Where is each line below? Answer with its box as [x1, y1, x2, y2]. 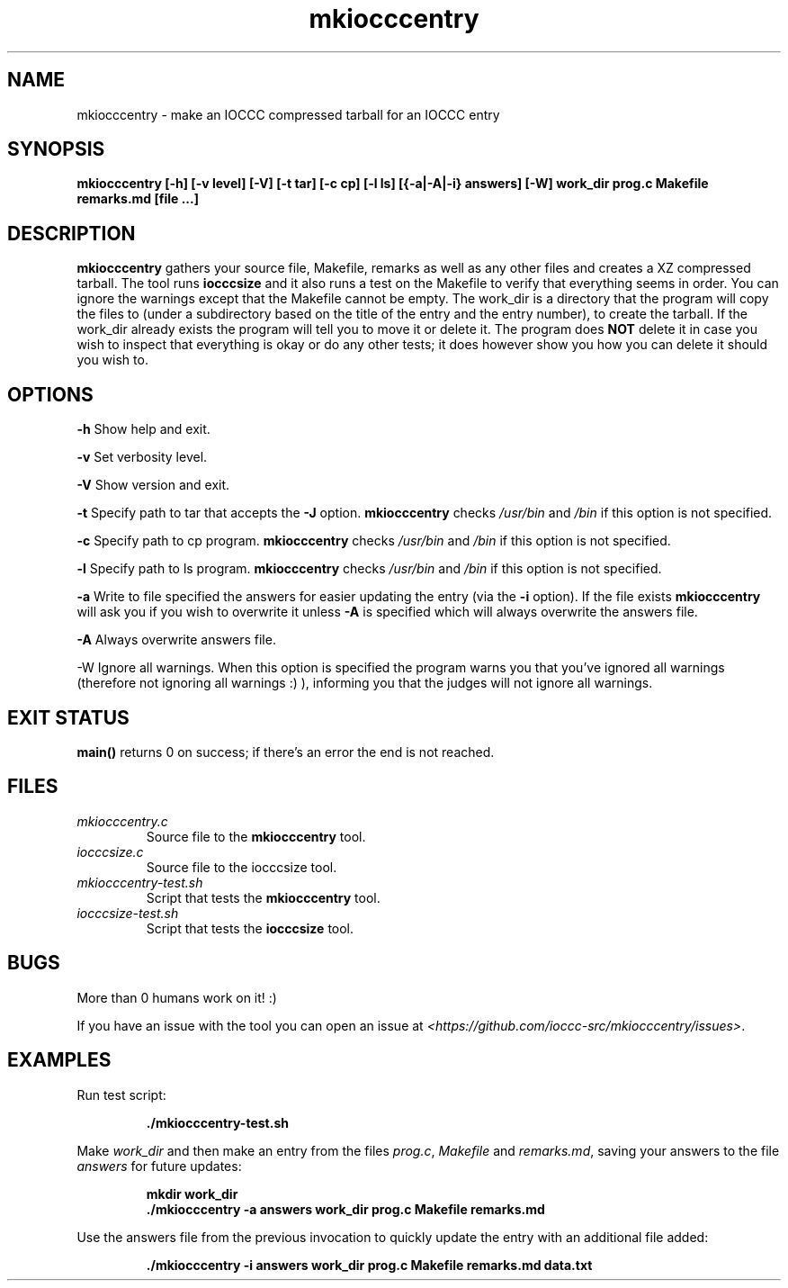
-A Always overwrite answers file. [76, 632, 276, 648]
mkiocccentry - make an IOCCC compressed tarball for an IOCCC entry [76, 106, 500, 122]
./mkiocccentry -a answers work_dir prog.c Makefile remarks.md [146, 1201, 545, 1217]
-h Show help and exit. [76, 421, 210, 437]
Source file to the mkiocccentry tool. [146, 828, 366, 844]
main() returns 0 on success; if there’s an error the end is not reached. [76, 743, 495, 760]
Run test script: [76, 1086, 166, 1103]
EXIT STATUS [7, 706, 130, 729]
